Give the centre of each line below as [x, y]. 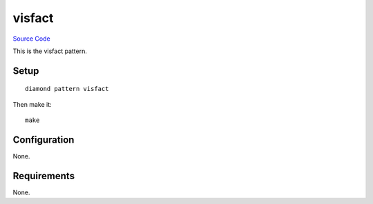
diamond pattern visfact [67, 89]
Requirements [44, 176]
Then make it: [32, 104]
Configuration [44, 140]
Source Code [32, 39]
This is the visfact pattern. [50, 51]
